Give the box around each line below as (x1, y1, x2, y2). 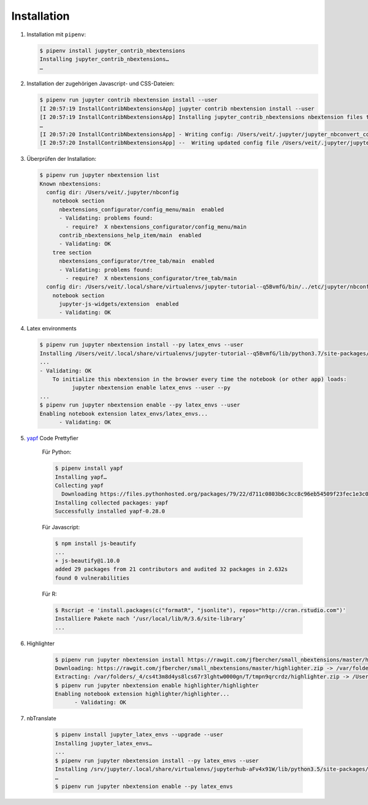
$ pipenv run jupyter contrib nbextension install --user (39, 96, 218, 104)
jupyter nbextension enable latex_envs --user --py (71, 384, 231, 391)
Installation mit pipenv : (26, 31, 86, 38)
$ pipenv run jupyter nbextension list (39, 172, 159, 179)
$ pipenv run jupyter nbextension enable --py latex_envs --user (39, 402, 240, 408)
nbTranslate (26, 715, 56, 722)
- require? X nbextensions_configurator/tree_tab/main (65, 274, 237, 282)
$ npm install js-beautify (55, 540, 136, 547)
